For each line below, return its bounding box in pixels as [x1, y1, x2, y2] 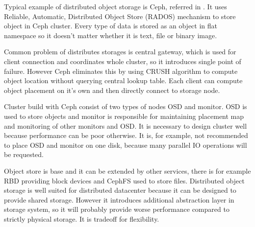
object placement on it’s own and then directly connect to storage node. [4, 85, 220, 95]
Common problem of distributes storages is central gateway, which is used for [4, 46, 236, 57]
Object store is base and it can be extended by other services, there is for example [4, 165, 251, 176]
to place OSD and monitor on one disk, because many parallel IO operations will [4, 139, 247, 150]
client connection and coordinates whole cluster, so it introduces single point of [4, 56, 241, 66]
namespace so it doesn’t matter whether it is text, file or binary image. [4, 30, 217, 40]
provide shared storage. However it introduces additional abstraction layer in [4, 194, 234, 204]
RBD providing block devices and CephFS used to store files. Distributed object [4, 175, 245, 185]
